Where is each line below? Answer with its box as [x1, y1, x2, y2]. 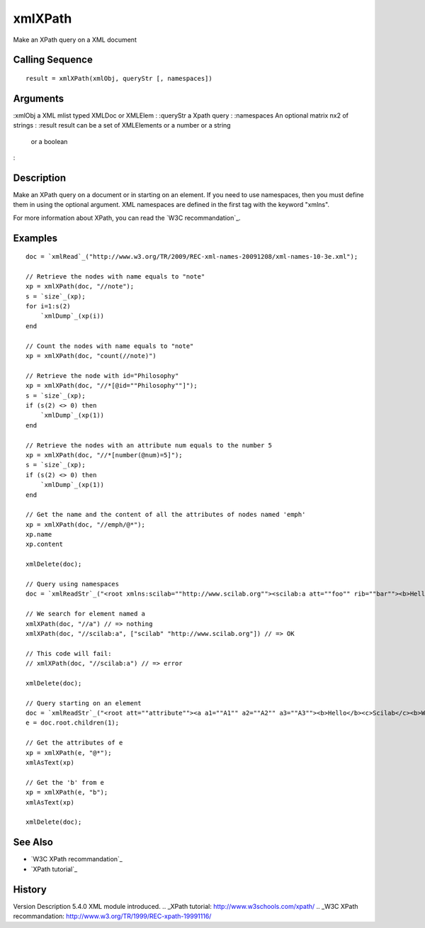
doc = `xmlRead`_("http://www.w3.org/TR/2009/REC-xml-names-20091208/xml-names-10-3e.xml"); [25, 252, 358, 261]
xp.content [25, 540, 64, 549]
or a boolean [30, 137, 68, 145]
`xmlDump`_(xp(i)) [40, 312, 105, 320]
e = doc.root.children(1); [25, 719, 120, 727]
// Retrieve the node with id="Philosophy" [25, 371, 179, 379]
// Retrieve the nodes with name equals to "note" [25, 272, 205, 280]
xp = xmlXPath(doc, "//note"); [25, 282, 135, 291]
